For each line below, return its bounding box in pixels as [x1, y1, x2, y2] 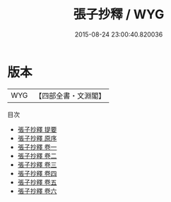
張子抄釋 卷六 [17, 187, 57, 195]
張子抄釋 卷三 [17, 160, 57, 169]
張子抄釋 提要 [17, 125, 57, 134]
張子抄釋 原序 [17, 134, 57, 142]
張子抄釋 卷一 [17, 142, 57, 151]
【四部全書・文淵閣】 [35, 91, 106, 101]
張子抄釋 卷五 [17, 177, 57, 187]
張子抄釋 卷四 [17, 169, 57, 177]
